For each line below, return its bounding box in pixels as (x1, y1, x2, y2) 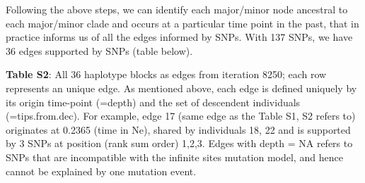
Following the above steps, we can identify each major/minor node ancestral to (6, 2, 348, 16)
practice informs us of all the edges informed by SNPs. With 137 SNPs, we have (6, 30, 353, 44)
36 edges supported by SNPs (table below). (6, 43, 193, 58)
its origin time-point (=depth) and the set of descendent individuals (6, 94, 301, 109)
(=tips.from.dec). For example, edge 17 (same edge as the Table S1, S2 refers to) (6, 108, 356, 123)
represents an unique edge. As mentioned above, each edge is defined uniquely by (6, 80, 357, 95)
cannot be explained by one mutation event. (6, 163, 197, 178)
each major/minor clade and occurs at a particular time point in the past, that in (6, 15, 359, 30)
